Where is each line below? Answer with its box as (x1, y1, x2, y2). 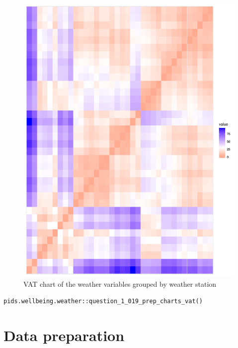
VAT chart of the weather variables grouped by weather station (23, 279, 217, 289)
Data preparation (3, 325, 125, 345)
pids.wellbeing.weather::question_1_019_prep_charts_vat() (3, 298, 203, 305)
